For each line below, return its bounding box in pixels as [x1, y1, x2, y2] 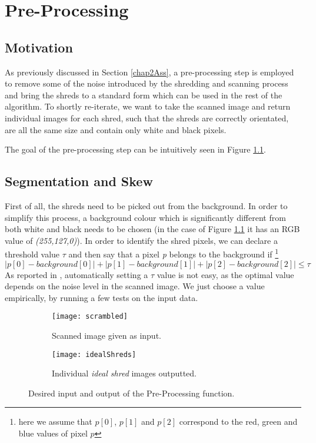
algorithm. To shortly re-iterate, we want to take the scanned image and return [5, 100, 291, 113]
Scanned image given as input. [52, 329, 161, 341]
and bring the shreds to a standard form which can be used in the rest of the [5, 88, 282, 101]
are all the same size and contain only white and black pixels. [5, 123, 227, 135]
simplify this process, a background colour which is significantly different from [5, 211, 286, 223]
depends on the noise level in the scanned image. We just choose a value [5, 280, 265, 292]
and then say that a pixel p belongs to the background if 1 [68, 246, 279, 260]
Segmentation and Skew [5, 172, 153, 190]
